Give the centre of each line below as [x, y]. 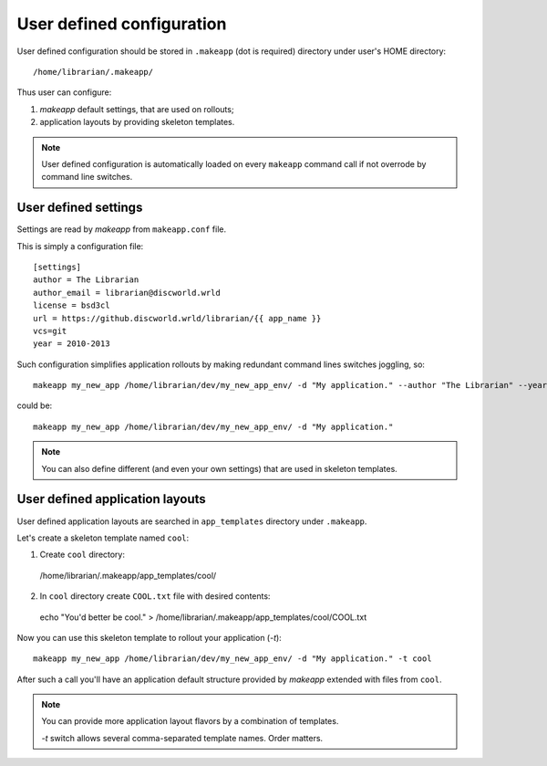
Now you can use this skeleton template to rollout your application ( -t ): [149, 637]
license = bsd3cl [72, 305]
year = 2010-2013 [72, 344]
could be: [35, 405]
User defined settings [80, 208]
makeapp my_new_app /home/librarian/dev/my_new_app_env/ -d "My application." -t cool [232, 659]
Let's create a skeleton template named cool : [103, 538]
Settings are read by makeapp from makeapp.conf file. [122, 229]
